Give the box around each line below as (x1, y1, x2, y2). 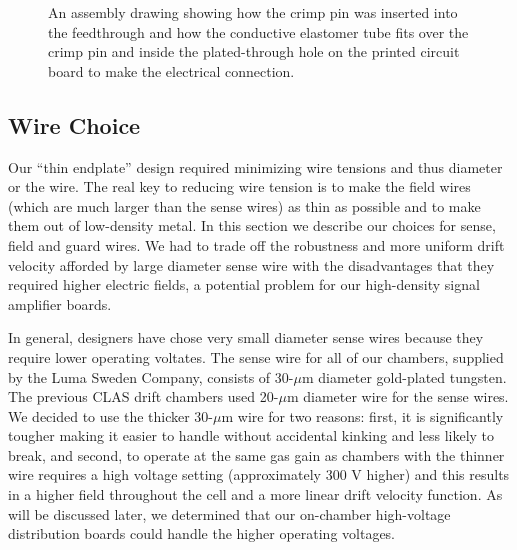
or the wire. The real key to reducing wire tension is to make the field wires (8, 176, 471, 197)
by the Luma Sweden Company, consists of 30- (8, 366, 294, 387)
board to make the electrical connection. (48, 60, 295, 81)
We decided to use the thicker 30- (8, 405, 214, 426)
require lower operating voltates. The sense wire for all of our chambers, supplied (8, 346, 504, 367)
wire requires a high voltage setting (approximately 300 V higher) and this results (8, 464, 510, 485)
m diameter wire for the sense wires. (286, 386, 509, 407)
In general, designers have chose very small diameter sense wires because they (8, 327, 484, 348)
